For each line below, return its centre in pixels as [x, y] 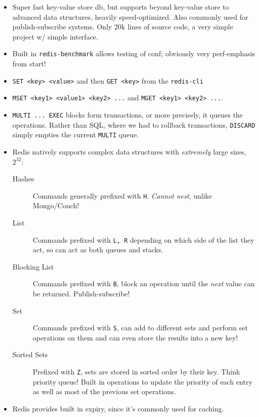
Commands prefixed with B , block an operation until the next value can [144, 283]
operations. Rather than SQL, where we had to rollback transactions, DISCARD [134, 124]
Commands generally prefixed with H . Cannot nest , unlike [122, 195]
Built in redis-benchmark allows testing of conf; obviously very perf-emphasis [134, 53]
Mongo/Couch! [56, 205]
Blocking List [33, 266]
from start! [29, 64]
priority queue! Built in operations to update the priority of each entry [142, 381]
